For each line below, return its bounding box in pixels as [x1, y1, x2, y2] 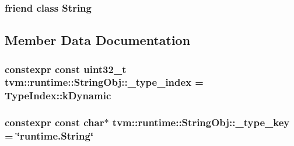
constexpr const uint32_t [5, 61, 127, 76]
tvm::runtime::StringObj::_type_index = [5, 75, 204, 89]
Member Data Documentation [5, 31, 191, 49]
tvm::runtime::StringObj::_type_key [112, 115, 290, 130]
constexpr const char [5, 115, 104, 130]
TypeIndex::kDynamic [5, 88, 111, 103]
